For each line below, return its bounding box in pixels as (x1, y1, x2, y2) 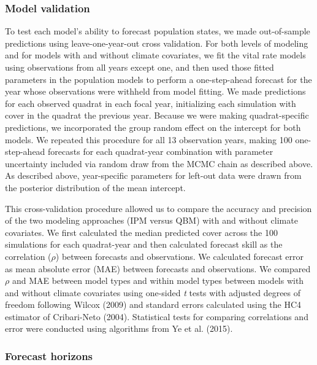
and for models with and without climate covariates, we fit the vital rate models (5, 49, 306, 61)
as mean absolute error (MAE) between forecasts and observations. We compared (5, 262, 311, 275)
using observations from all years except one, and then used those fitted (5, 61, 274, 73)
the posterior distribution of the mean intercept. (5, 181, 186, 194)
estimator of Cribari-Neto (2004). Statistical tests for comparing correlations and (5, 310, 308, 323)
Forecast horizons (5, 348, 93, 363)
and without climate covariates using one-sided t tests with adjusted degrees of (5, 286, 301, 299)
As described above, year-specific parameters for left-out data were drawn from (5, 169, 302, 182)
